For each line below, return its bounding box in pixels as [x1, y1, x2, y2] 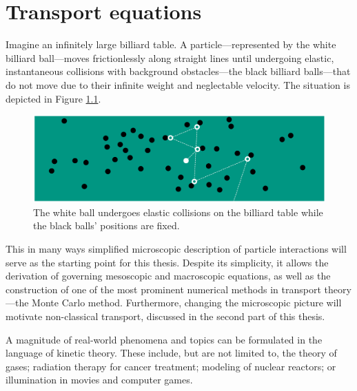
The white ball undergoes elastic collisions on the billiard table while [33, 204, 323, 219]
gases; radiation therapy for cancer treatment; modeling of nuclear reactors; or [6, 359, 336, 373]
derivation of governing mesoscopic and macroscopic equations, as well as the [6, 268, 331, 283]
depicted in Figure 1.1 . [6, 91, 101, 105]
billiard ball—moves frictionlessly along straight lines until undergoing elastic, [6, 50, 334, 65]
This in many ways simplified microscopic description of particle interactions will [6, 241, 347, 255]
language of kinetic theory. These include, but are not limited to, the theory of [6, 346, 337, 360]
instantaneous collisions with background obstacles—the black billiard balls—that [6, 64, 351, 78]
